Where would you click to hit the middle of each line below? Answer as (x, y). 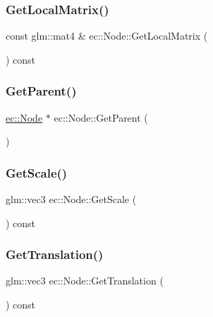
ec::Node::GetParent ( (101, 117)
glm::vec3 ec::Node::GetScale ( (71, 199)
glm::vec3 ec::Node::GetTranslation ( (85, 281)
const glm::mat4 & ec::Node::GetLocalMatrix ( (107, 36)
